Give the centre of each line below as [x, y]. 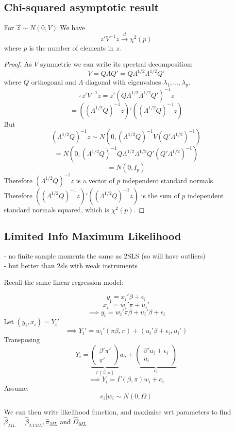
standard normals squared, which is [57, 209]
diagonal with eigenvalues [123, 82]
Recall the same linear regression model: [64, 282]
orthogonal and [54, 82]
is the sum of [160, 195]
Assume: [17, 388]
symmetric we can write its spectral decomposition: [117, 64]
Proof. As [18, 64]
